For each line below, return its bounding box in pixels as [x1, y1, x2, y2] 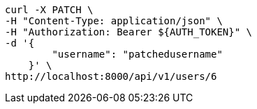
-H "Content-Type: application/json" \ [5, 15, 223, 26]
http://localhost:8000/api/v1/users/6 [5, 71, 217, 82]
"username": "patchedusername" [52, 49, 223, 60]
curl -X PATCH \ [5, 4, 94, 15]
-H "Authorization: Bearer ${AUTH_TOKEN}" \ [5, 26, 253, 37]
